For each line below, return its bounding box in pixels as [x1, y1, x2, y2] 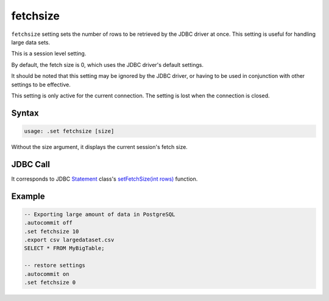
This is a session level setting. [11, 50, 87, 57]
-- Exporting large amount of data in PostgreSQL [24, 210, 175, 218]
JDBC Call [11, 159, 50, 170]
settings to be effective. [11, 81, 71, 88]
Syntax [11, 108, 39, 118]
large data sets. [11, 38, 51, 46]
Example [11, 191, 45, 201]
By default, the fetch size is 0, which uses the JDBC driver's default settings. [11, 61, 204, 68]
